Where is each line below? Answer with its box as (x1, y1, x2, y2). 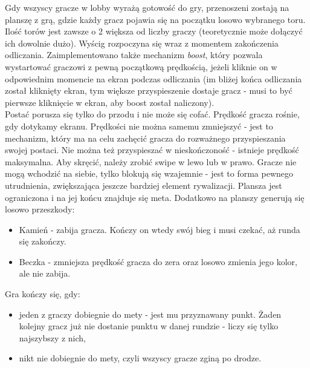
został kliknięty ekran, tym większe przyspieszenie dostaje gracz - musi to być (5, 84, 292, 97)
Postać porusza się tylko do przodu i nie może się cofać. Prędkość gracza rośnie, (5, 108, 300, 120)
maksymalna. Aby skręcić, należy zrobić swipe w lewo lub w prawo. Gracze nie (5, 155, 297, 168)
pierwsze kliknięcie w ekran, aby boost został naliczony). (5, 96, 215, 108)
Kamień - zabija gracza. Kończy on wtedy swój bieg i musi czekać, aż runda (19, 223, 300, 235)
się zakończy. (19, 235, 66, 248)
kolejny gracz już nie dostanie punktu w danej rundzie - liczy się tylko (19, 320, 279, 332)
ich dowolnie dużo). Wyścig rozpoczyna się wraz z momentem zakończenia (5, 36, 279, 49)
